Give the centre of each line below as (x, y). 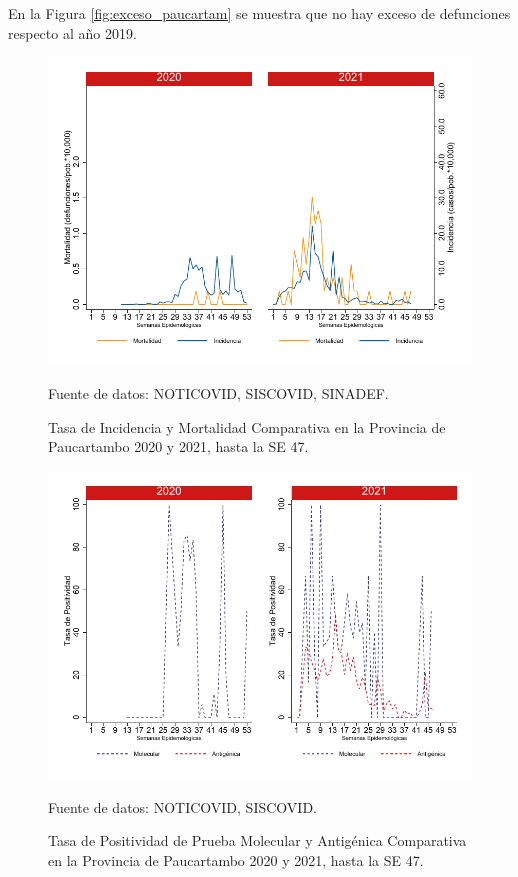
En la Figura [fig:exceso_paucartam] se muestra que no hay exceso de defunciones (259, 13)
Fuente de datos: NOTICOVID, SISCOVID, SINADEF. (218, 393)
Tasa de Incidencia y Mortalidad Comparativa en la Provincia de (247, 426)
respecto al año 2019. (72, 32)
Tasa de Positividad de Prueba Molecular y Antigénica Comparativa (257, 840)
